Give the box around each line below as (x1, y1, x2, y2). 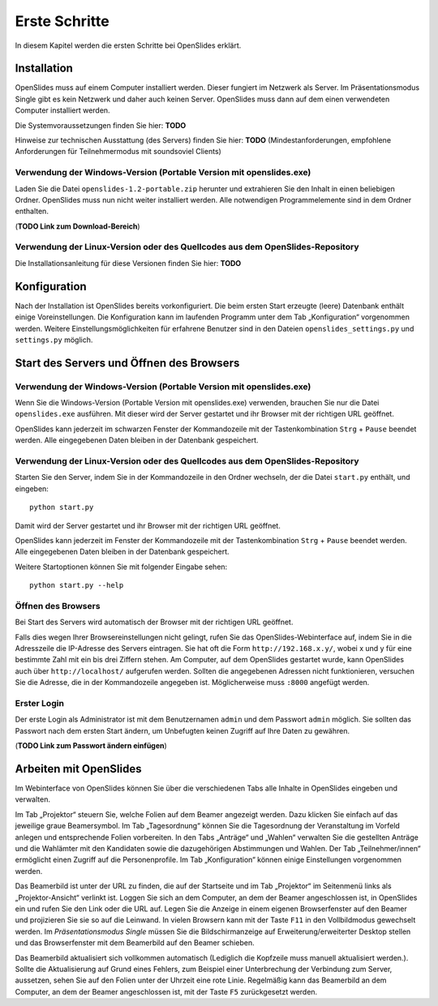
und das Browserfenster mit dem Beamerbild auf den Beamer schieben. (15, 938, 255, 948)
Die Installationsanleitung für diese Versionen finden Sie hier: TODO (15, 258, 242, 268)
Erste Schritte (15, 12, 109, 30)
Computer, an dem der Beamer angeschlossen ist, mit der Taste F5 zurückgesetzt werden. (15, 987, 318, 996)
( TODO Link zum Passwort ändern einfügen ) (15, 741, 168, 751)
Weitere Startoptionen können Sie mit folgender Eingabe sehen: (15, 562, 228, 571)
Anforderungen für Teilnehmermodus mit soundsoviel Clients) (15, 147, 222, 156)
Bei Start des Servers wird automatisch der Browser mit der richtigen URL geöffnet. (15, 617, 294, 627)
